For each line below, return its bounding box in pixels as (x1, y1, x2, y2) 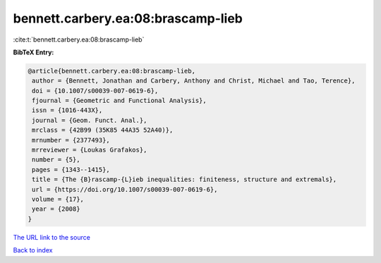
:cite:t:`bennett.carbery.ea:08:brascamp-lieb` (13, 35, 145, 44)
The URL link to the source (13, 233, 91, 241)
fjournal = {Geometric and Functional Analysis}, (32, 97, 207, 105)
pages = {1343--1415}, (32, 166, 111, 173)
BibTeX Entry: (13, 48, 54, 56)
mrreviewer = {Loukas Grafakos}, (32, 146, 147, 154)
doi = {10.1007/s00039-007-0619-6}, (32, 87, 159, 94)
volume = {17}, (32, 195, 85, 203)
